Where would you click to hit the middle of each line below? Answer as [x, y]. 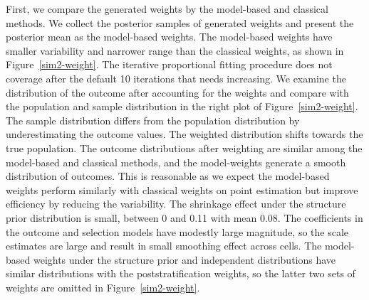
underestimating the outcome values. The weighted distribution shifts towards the [184, 134]
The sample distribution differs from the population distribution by [153, 120]
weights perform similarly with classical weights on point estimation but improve [182, 189]
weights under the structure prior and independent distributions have [184, 259]
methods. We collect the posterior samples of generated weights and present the [180, 22]
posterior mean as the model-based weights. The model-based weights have [169, 37]
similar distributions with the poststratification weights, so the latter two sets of [181, 273]
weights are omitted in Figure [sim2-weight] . [103, 287]
